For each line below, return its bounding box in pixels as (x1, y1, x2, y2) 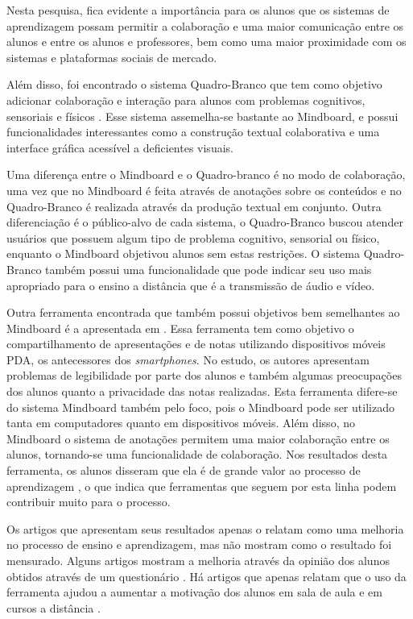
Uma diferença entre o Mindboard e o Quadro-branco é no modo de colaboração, (6, 166, 406, 183)
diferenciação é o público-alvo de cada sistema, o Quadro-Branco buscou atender (6, 214, 403, 231)
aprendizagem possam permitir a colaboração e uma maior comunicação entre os (6, 17, 404, 34)
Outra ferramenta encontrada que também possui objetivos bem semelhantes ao (6, 304, 400, 321)
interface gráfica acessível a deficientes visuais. (6, 139, 233, 156)
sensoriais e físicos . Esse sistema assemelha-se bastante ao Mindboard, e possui (6, 107, 399, 124)
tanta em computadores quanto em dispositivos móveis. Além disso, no (6, 414, 355, 431)
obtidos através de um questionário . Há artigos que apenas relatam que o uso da (6, 567, 407, 584)
